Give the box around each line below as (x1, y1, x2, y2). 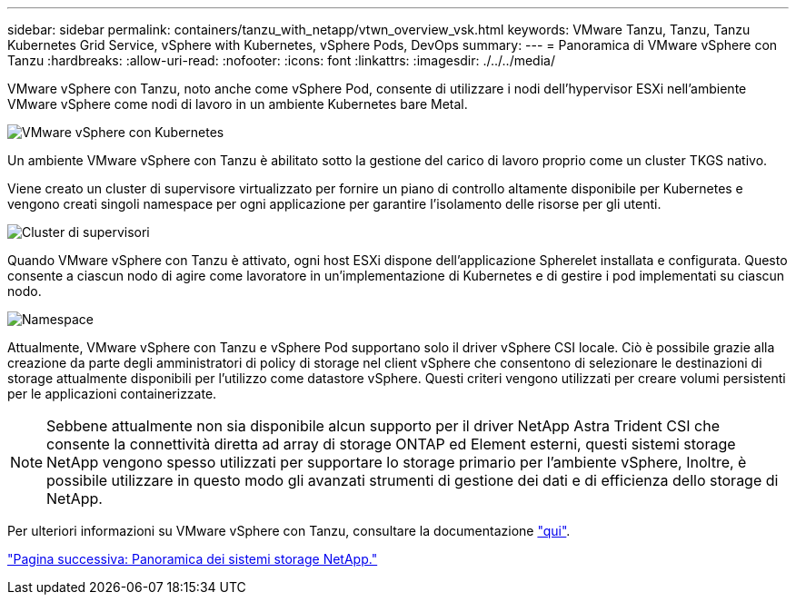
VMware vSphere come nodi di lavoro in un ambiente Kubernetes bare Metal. (7, 96, 468, 112)
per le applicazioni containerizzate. (7, 386, 217, 401)
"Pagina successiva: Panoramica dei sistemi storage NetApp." (7, 551, 378, 567)
